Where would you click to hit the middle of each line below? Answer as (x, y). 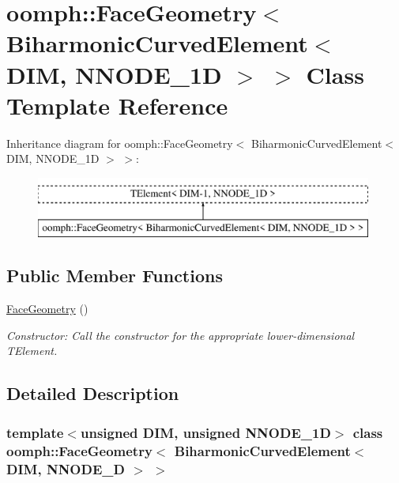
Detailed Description (93, 393)
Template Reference (117, 105)
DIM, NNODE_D (66, 468)
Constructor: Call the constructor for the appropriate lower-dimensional (181, 335)
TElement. (32, 351)
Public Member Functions (115, 275)
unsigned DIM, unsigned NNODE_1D (205, 432)
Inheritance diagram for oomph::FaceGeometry (120, 143)
